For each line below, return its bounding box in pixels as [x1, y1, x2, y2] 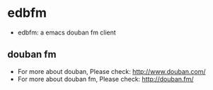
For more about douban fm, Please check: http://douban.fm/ [17, 75, 194, 83]
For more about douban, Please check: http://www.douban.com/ [17, 67, 206, 75]
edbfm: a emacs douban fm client [17, 28, 117, 37]
